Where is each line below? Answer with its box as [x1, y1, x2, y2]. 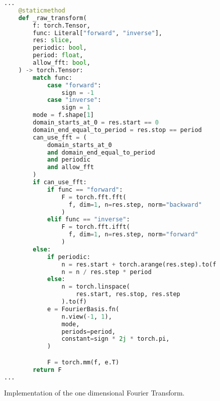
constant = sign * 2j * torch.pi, [61, 335, 170, 343]
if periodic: [47, 253, 90, 260]
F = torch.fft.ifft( [61, 223, 130, 231]
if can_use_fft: [33, 179, 87, 186]
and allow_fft [47, 164, 94, 171]
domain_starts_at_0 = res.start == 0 [33, 119, 159, 126]
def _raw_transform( [18, 14, 87, 22]
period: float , [33, 52, 83, 59]
